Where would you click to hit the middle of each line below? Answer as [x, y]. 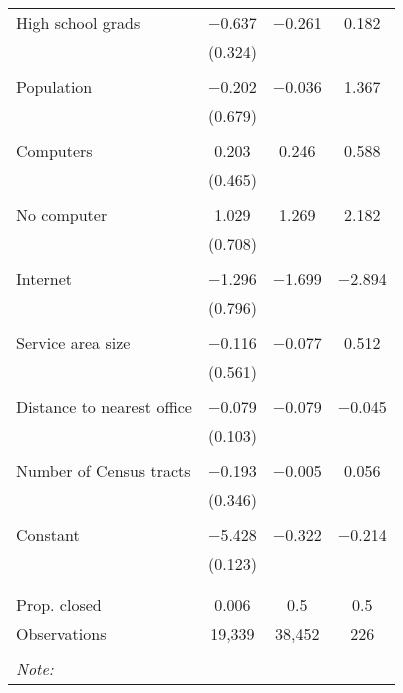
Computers [54, 150]
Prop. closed [59, 604]
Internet [44, 278]
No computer [62, 214]
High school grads [78, 22]
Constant [48, 534]
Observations [61, 633]
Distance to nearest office [104, 406]
